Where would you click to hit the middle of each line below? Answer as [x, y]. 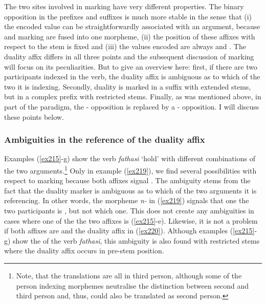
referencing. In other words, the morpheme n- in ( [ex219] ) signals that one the [127, 200]
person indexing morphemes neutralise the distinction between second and [132, 285]
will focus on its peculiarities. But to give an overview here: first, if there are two [131, 66]
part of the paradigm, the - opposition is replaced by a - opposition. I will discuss [132, 106]
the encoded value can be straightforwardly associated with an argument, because [132, 26]
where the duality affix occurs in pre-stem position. [84, 251]
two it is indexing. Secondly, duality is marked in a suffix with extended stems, [128, 86]
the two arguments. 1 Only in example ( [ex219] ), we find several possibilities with [130, 169]
